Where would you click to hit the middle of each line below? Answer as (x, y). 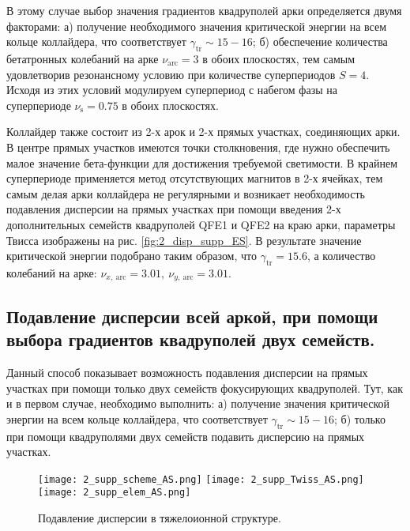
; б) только (359, 418)
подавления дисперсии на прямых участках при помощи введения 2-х (174, 209)
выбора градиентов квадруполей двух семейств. (191, 339)
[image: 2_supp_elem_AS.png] (115, 493)
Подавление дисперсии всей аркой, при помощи (192, 316)
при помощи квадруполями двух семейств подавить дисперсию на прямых (186, 436)
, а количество (341, 256)
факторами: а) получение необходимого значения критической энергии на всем (197, 26)
